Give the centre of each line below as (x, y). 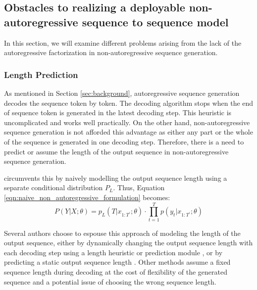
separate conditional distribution (53, 187)
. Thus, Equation (139, 187)
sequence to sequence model (155, 22)
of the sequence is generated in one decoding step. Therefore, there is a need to (124, 141)
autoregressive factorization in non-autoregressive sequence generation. (111, 52)
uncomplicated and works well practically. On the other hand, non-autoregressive (127, 122)
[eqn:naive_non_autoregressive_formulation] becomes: (87, 197)
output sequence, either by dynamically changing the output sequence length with (128, 243)
